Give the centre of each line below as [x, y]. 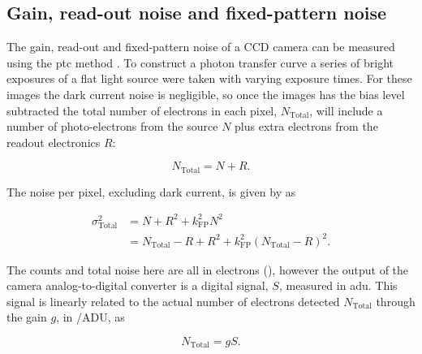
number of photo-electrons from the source [112, 126]
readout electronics [54, 142]
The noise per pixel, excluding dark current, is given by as [151, 191]
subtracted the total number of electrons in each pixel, [142, 110]
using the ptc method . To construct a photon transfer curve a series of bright [200, 62]
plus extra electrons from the [306, 126]
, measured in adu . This [338, 285]
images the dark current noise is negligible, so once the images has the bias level [206, 94]
